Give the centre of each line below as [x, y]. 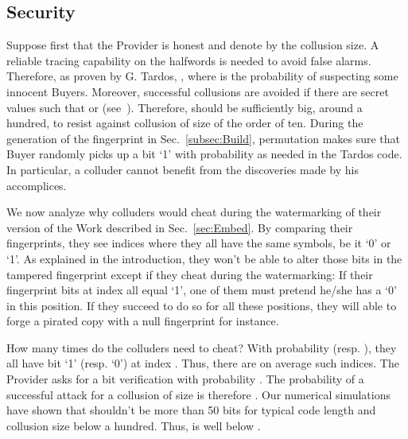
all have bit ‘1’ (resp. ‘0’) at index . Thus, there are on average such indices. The [203, 363]
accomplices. [37, 185]
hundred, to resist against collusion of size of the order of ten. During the [185, 123]
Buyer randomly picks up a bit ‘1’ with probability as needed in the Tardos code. [204, 154]
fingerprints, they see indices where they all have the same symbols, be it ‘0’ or [199, 243]
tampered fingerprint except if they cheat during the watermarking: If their [190, 274]
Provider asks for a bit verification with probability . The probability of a [185, 379]
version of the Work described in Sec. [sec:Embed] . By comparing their [180, 227]
